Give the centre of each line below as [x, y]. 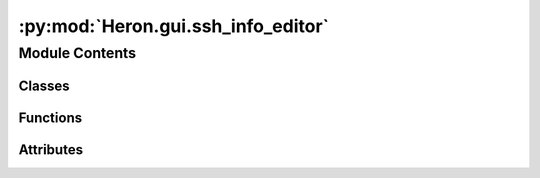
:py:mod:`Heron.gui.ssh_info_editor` [174, 26]
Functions [50, 117]
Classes [44, 85]
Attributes [51, 149]
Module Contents [77, 53]
